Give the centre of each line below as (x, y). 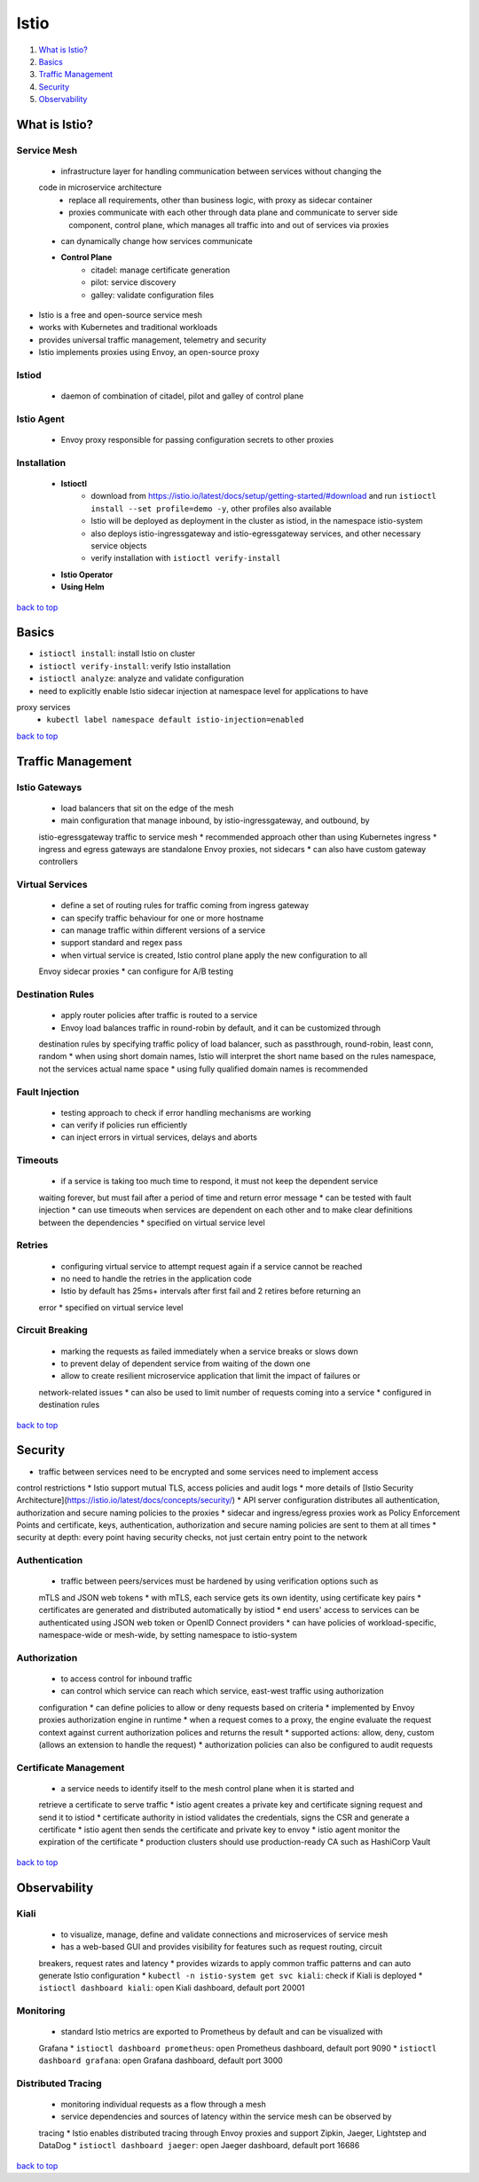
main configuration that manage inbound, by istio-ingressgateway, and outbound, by (215, 820)
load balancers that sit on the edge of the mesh (147, 808)
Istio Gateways (49, 787)
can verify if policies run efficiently (124, 1125)
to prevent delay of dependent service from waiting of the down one (185, 1364)
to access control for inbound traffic (126, 1679)
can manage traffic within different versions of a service (163, 930)
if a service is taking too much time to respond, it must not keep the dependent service (220, 1182)
